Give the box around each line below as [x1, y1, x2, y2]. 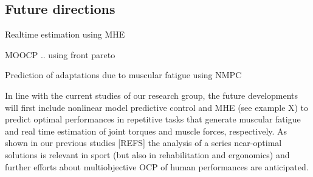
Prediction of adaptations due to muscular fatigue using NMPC [5, 68, 242, 81]
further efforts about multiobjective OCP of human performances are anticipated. [5, 160, 309, 173]
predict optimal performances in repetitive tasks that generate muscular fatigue [5, 113, 301, 125]
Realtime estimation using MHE [5, 28, 125, 41]
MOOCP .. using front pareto [5, 48, 115, 61]
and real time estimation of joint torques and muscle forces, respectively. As [5, 124, 287, 137]
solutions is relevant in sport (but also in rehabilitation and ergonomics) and [5, 148, 290, 161]
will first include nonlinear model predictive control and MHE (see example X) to [5, 101, 309, 113]
